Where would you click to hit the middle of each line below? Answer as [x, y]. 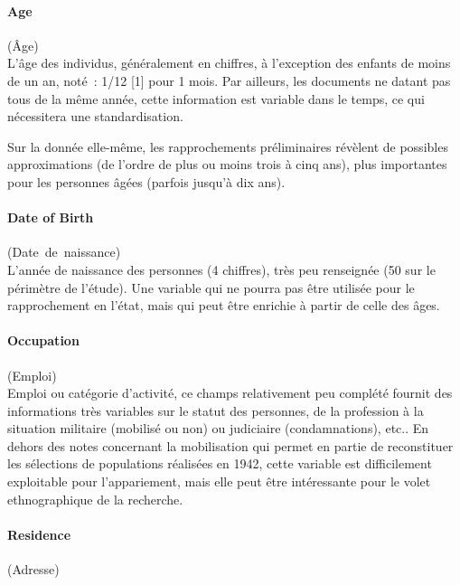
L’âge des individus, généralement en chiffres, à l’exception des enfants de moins [229, 63]
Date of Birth [51, 217]
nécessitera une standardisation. [95, 116]
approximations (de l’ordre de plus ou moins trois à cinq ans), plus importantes [227, 164]
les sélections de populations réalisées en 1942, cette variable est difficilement [220, 463]
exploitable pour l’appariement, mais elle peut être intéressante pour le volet [219, 481]
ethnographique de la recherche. [95, 499]
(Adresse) [33, 569]
